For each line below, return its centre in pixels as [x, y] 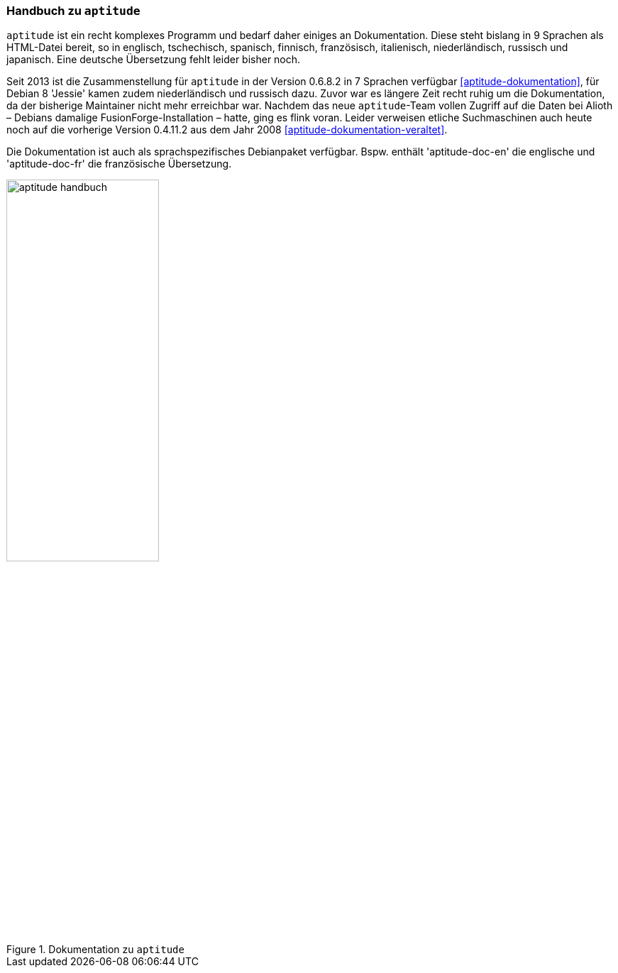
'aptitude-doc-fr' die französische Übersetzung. [119, 164]
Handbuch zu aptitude [73, 11]
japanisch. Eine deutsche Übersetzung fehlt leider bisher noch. [154, 60]
